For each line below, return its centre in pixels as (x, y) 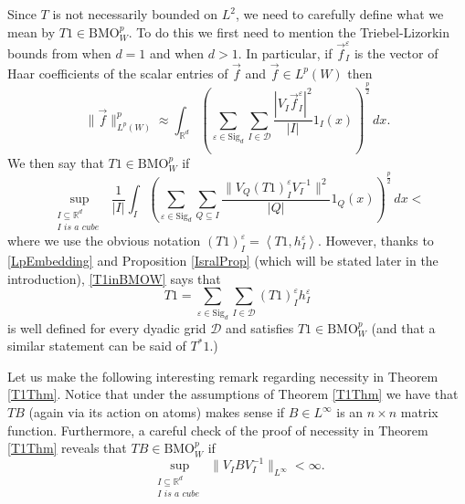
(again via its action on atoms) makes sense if (157, 412)
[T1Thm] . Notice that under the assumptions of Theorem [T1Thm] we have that (233, 394)
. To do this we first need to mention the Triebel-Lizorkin (289, 31)
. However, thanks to (375, 241)
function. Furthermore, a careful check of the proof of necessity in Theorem (218, 430)
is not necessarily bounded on (135, 14)
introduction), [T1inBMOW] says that (114, 278)
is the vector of (396, 52)
